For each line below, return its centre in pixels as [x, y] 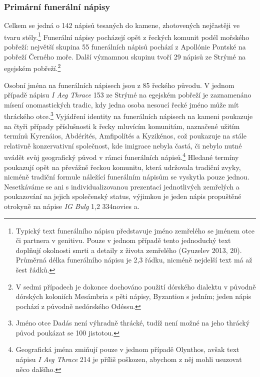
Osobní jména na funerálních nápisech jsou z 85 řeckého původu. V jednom [119, 85]
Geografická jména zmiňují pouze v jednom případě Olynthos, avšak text [127, 349]
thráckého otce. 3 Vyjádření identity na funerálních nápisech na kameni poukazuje [128, 115]
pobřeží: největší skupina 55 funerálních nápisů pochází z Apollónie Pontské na [125, 47]
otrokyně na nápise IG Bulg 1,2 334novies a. [72, 206]
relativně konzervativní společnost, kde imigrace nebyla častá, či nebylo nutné [123, 145]
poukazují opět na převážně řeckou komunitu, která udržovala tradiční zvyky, [122, 167]
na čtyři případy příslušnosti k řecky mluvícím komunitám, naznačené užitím [122, 126]
